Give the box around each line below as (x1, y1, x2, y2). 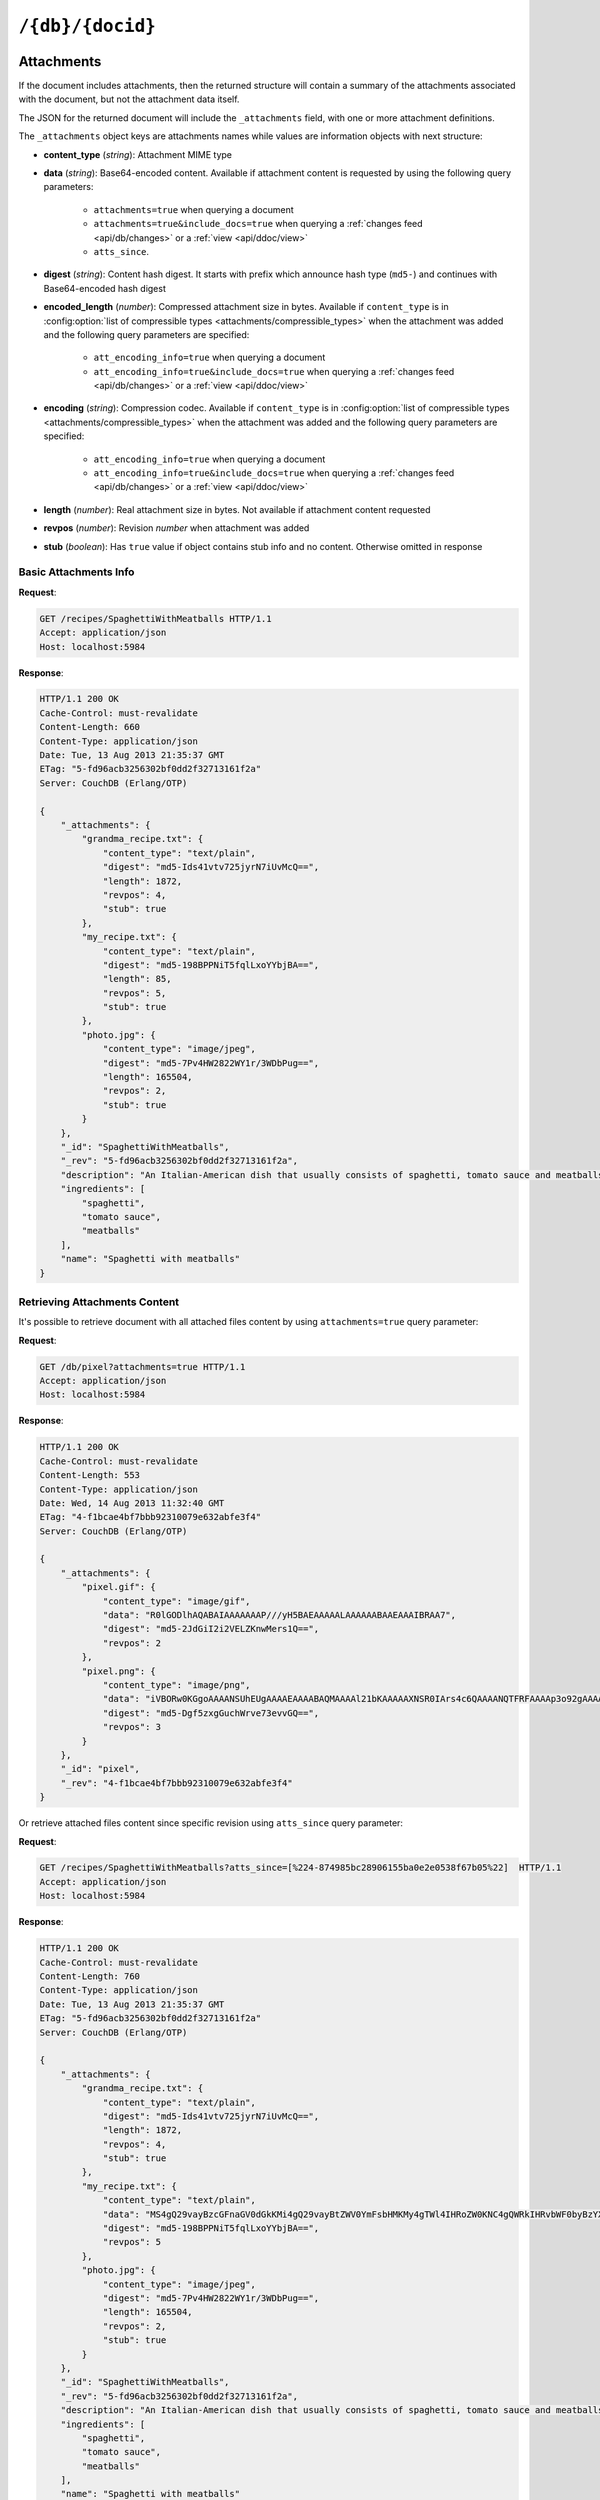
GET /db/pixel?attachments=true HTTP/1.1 (39, 1361, 246, 1372)
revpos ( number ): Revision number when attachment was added (43, 522, 310, 534)
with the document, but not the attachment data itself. (18, 93, 240, 105)
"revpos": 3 (102, 1721, 162, 1733)
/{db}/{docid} (18, 15, 157, 37)
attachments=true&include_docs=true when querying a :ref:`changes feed (93, 218, 424, 230)
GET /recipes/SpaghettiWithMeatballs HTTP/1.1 (39, 613, 272, 624)
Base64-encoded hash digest (43, 282, 167, 294)
